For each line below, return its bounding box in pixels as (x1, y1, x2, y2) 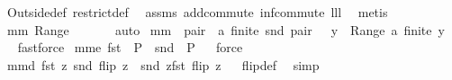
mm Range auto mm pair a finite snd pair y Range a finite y (6, 20, 445, 39)
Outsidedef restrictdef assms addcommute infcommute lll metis (6, 3, 388, 21)
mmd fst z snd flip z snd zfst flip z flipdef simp (6, 55, 320, 74)
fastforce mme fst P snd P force (17, 38, 243, 57)
